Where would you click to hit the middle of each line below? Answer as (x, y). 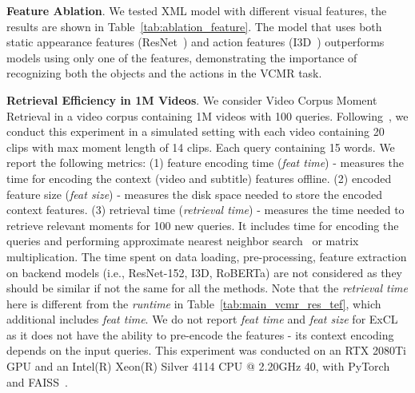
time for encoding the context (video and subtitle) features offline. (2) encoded (199, 178)
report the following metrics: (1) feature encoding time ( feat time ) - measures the (206, 163)
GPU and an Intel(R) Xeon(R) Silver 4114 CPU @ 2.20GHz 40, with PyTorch (198, 366)
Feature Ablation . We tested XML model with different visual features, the (197, 10)
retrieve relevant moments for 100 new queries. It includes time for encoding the (203, 225)
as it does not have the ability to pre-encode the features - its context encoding (200, 334)
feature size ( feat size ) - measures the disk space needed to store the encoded (194, 194)
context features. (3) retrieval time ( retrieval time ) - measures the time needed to (206, 210)
